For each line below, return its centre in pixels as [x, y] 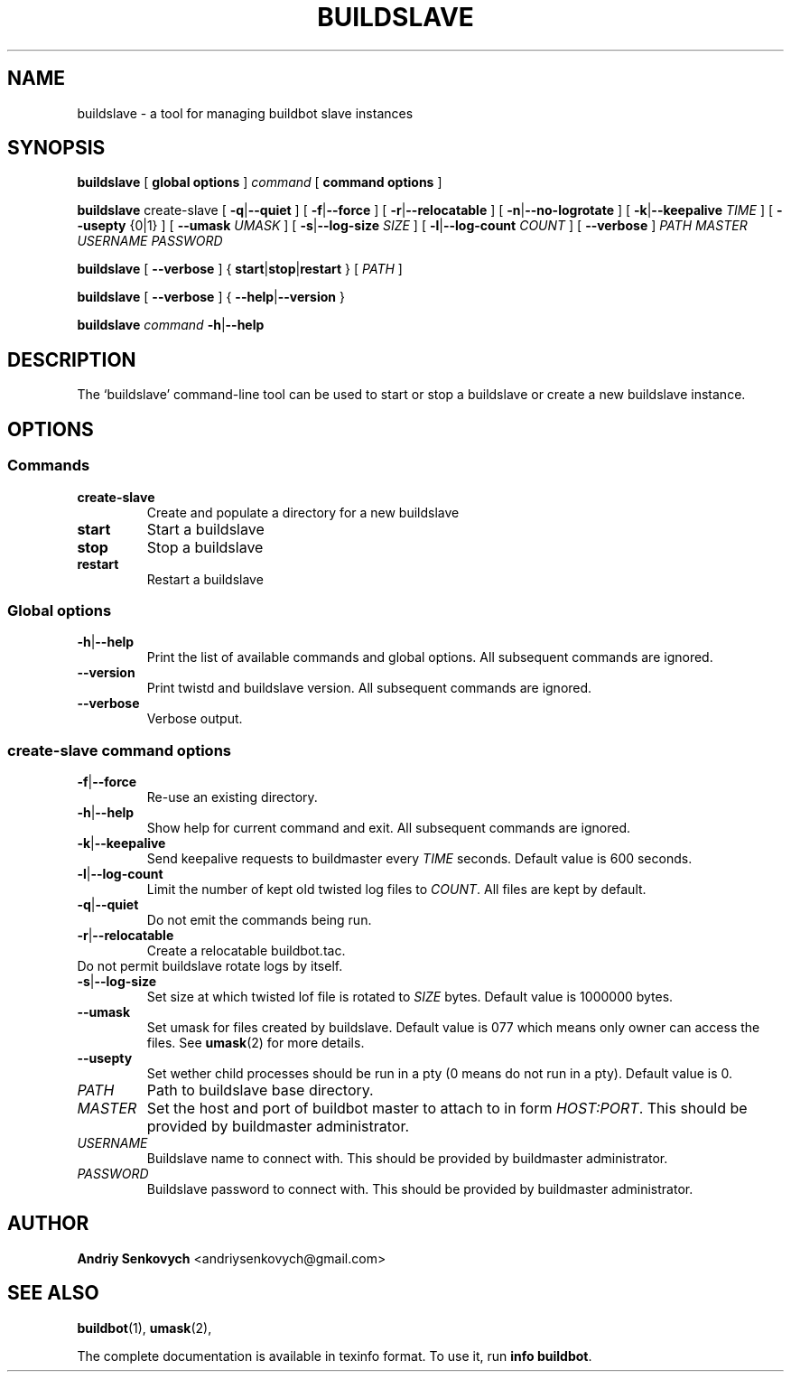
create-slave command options [120, 750]
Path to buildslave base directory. [260, 1090]
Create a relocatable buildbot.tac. [246, 950]
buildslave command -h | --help [171, 325]
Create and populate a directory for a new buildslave [303, 512]
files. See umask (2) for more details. [256, 1043]
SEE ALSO [53, 1293]
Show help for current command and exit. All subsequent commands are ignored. [389, 828]
